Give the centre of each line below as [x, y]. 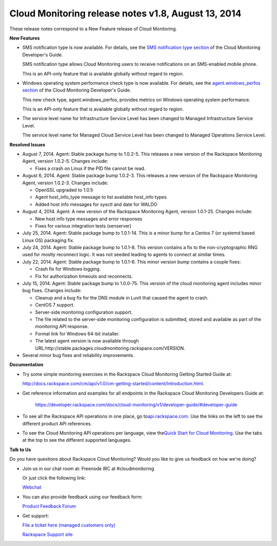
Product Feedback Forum [49, 506]
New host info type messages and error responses [89, 219]
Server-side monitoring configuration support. [84, 312]
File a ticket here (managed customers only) [69, 525]
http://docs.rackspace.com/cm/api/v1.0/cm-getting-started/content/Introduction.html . [113, 384]
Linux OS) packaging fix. [48, 240]
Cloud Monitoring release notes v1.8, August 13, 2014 [125, 13]
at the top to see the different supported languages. [77, 440]
